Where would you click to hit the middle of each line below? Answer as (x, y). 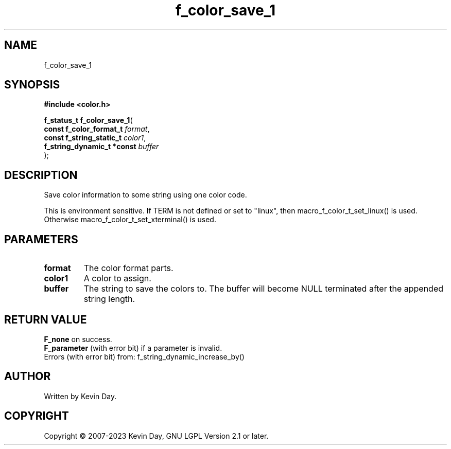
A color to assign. (117, 279)
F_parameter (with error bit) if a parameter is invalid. (133, 348)
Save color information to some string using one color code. (145, 195)
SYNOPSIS (32, 85)
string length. (109, 299)
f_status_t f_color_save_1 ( (88, 120)
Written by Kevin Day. (80, 396)
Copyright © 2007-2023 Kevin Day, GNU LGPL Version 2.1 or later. (156, 436)
